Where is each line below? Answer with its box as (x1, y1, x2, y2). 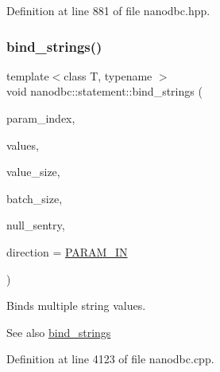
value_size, (6, 163, 60, 180)
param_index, (6, 110, 75, 126)
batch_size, (6, 190, 63, 206)
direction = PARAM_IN (6, 243, 128, 260)
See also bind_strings (6, 323, 111, 340)
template (6, 67, 49, 84)
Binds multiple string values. (6, 297, 146, 314)
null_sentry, (6, 217, 65, 233)
